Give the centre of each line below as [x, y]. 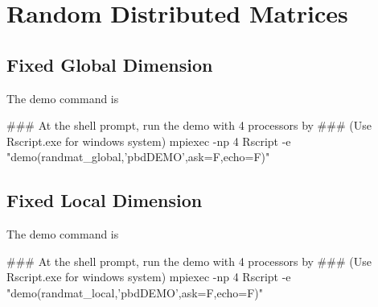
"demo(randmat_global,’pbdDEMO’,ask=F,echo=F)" [138, 157]
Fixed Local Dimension [105, 200]
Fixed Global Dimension [110, 64]
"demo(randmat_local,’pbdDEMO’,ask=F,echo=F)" [135, 292]
